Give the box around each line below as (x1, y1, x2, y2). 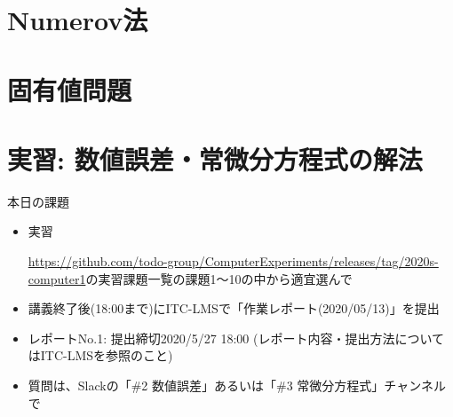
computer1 (28, 269, 86, 287)
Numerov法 (7, 2, 148, 38)
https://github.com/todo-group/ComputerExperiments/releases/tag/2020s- (28, 252, 439, 271)
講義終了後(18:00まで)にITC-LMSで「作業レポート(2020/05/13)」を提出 (28, 299, 440, 318)
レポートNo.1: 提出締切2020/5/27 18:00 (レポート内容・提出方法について (28, 328, 444, 347)
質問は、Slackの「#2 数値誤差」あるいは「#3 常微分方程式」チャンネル (28, 376, 446, 395)
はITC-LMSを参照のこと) (28, 346, 173, 365)
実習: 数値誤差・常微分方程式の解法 (7, 140, 423, 177)
